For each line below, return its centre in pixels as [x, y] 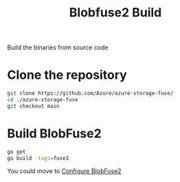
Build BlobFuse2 [54, 133]
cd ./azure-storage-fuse [43, 100]
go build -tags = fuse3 [38, 158]
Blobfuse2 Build [115, 13]
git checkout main [33, 106]
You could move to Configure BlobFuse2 [64, 171]
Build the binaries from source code [58, 48]
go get [16, 152]
